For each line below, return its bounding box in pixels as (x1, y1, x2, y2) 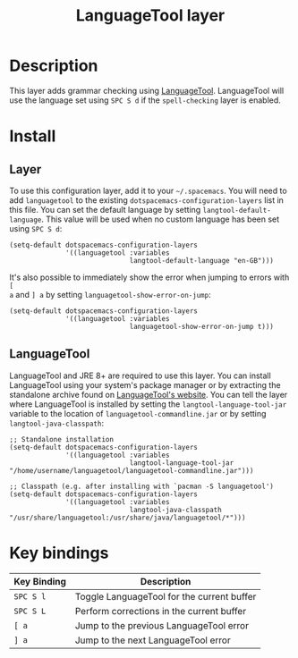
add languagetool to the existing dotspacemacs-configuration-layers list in (9, 194, 285, 206)
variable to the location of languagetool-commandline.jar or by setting (9, 408, 267, 418)
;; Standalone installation (9, 434, 115, 443)
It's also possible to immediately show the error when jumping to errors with (9, 272, 290, 283)
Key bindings (9, 543, 109, 563)
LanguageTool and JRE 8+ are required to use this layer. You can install (9, 370, 271, 381)
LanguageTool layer (75, 5, 226, 26)
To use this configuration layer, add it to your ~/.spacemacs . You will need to (9, 185, 288, 196)
